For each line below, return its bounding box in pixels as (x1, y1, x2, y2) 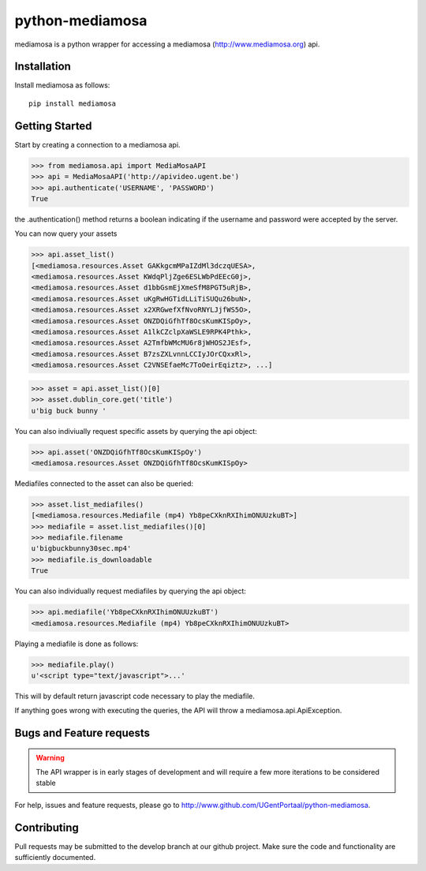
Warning (35, 753, 65, 762)
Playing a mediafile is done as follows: (14, 639, 139, 649)
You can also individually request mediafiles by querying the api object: (14, 586, 246, 596)
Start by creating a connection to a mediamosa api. (14, 140, 181, 149)
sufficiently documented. (14, 853, 96, 862)
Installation (14, 60, 71, 73)
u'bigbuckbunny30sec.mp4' (31, 544, 132, 553)
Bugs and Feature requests (14, 727, 150, 740)
